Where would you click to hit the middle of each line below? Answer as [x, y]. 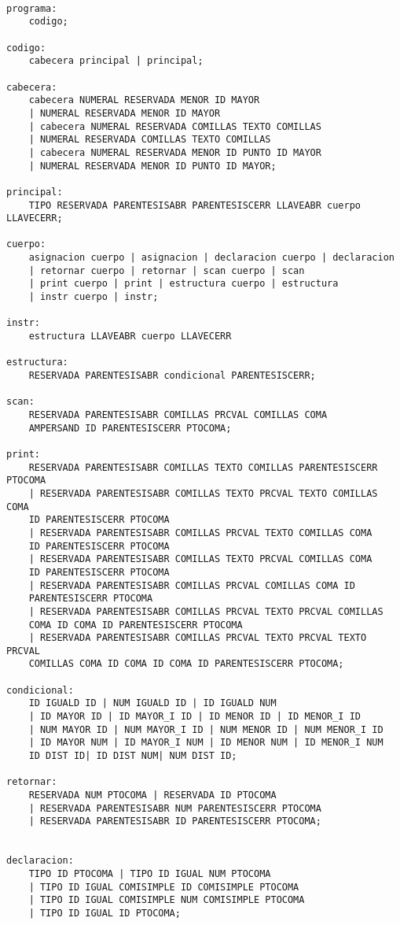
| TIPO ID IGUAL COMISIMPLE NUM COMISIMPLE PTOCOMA [167, 900]
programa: [32, 8]
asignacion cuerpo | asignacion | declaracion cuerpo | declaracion [211, 258]
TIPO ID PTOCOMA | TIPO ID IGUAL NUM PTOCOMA [150, 873]
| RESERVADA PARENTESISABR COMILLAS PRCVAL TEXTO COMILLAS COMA [200, 533]
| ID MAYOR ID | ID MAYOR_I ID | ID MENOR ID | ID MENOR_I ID [195, 717]
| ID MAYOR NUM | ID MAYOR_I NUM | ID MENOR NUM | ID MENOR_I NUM [206, 743]
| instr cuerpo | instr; [94, 297]
